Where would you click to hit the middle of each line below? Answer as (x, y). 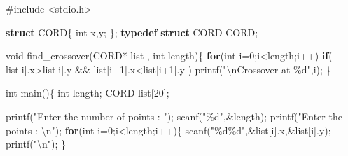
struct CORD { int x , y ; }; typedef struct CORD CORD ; (132, 32)
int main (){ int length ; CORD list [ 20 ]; (88, 93)
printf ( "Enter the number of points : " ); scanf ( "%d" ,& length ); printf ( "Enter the (174, 116)
